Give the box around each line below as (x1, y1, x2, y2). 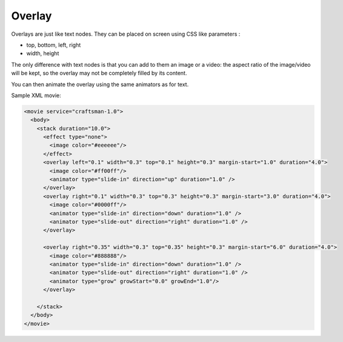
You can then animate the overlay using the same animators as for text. (11, 81, 189, 88)
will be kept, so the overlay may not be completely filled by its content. (11, 70, 187, 77)
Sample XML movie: (11, 92, 62, 99)
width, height (26, 50, 59, 57)
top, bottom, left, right (26, 41, 81, 49)
